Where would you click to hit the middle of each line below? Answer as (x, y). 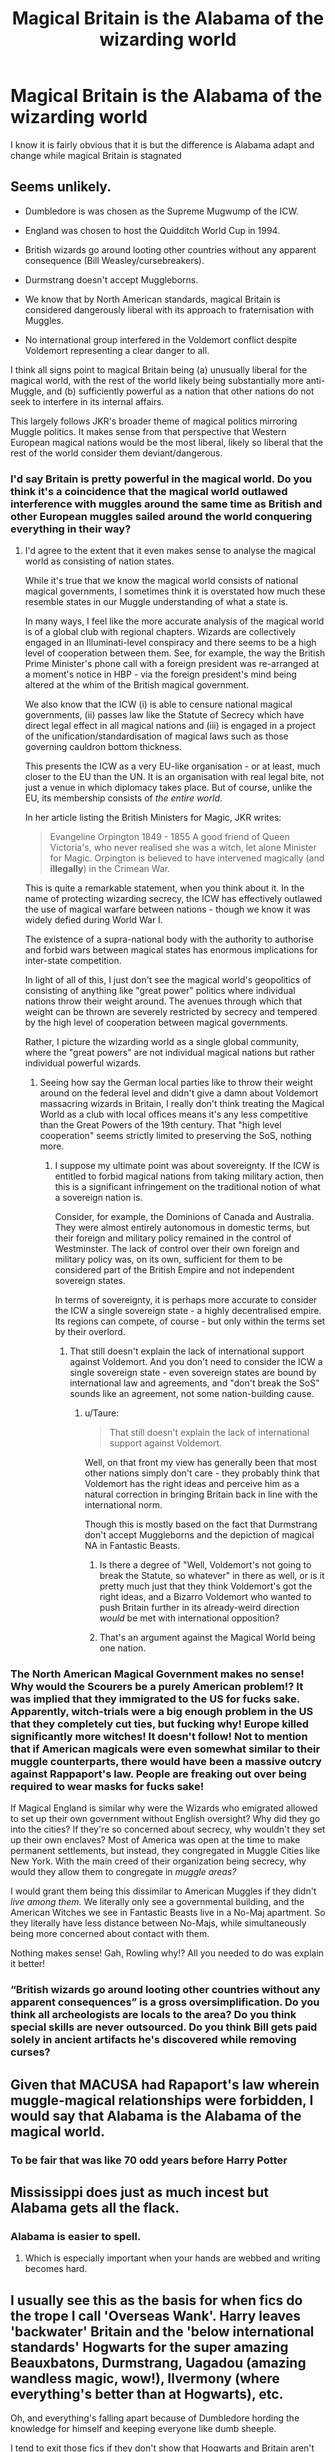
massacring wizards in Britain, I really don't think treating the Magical (182, 1104)
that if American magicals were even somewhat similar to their (165, 1749)
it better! (28, 1964)
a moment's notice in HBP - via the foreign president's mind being (160, 674)
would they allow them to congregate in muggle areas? (123, 1872)
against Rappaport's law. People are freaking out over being (158, 1774)
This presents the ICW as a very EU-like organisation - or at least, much (172, 766)
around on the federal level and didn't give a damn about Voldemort (179, 1093)
